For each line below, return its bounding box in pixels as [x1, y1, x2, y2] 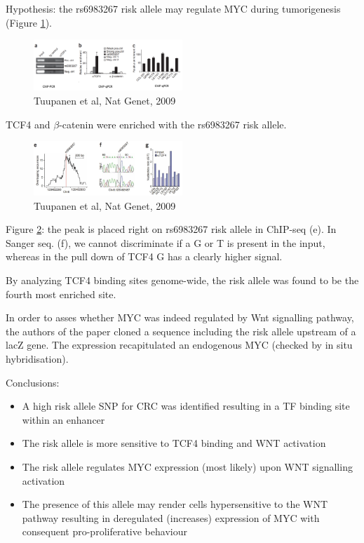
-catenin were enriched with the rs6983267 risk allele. [59, 116, 287, 131]
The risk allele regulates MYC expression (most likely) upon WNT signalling [22, 460, 353, 474]
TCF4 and [6, 116, 50, 131]
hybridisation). [6, 351, 69, 366]
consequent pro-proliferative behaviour [22, 524, 187, 539]
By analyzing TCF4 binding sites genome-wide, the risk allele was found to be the [6, 273, 359, 288]
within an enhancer [22, 412, 105, 427]
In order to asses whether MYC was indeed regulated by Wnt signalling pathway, [6, 310, 354, 325]
